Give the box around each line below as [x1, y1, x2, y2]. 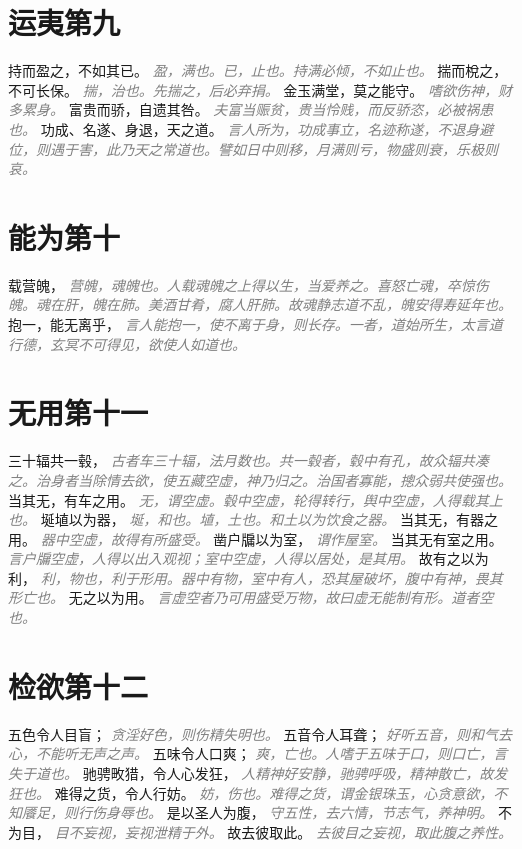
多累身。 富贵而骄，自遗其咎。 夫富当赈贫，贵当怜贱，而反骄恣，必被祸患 [8, 99, 494, 120]
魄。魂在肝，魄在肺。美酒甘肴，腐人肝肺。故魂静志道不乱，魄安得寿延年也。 [8, 294, 512, 315]
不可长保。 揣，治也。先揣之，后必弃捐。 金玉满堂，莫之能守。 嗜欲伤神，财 [8, 79, 512, 100]
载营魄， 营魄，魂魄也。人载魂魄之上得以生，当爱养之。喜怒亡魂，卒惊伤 [8, 274, 489, 295]
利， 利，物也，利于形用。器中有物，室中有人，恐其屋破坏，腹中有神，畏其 [8, 567, 503, 588]
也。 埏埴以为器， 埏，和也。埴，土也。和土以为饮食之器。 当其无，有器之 [8, 509, 498, 530]
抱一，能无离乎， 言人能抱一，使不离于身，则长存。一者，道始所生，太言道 [8, 314, 503, 334]
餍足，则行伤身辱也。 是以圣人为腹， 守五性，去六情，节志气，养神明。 [21, 802, 494, 823]
